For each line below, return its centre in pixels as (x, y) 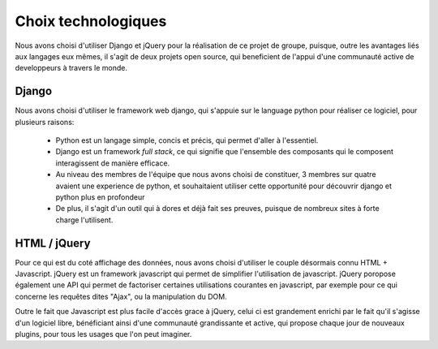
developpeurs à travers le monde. (71, 68)
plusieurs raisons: (45, 122)
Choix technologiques (91, 21)
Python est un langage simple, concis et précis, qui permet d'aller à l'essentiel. (187, 140)
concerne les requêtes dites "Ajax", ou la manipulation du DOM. (121, 296)
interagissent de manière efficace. (113, 163)
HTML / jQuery (53, 243)
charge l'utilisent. (84, 220)
